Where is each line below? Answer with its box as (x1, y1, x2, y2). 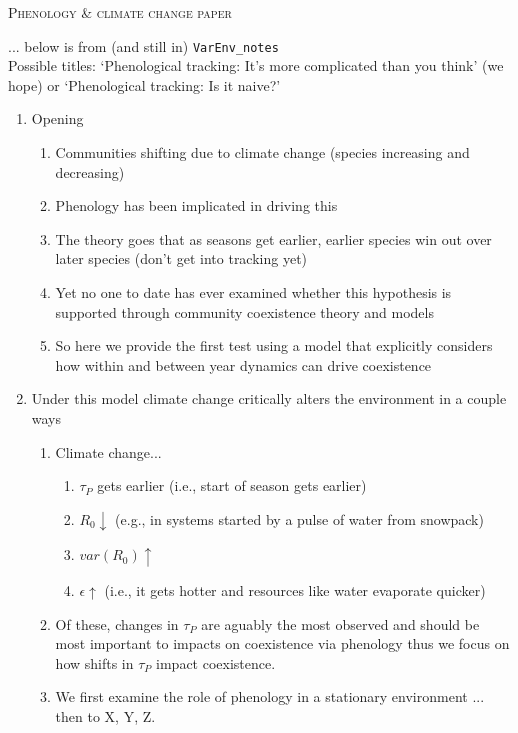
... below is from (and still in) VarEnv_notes (8, 35, 279, 56)
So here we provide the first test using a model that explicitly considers (55, 335, 493, 356)
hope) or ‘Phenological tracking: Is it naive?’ (8, 74, 281, 95)
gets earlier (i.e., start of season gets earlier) (97, 475, 367, 496)
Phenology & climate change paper (8, 2, 232, 22)
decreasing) (55, 161, 125, 182)
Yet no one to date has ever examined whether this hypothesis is (55, 282, 452, 302)
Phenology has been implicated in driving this (55, 195, 338, 216)
